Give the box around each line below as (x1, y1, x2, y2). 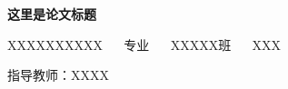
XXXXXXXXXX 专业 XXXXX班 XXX (7, 35, 281, 54)
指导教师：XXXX (7, 65, 109, 84)
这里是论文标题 (7, 5, 96, 23)
